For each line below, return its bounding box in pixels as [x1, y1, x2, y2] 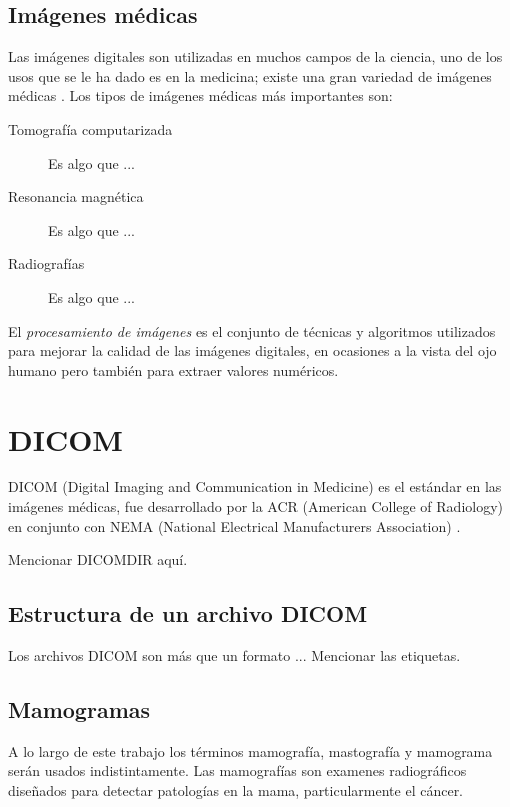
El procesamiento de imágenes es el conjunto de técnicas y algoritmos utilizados [8, 320, 496, 341]
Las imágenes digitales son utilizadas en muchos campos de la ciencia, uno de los [8, 46, 503, 67]
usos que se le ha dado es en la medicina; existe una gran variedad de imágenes [8, 65, 492, 86]
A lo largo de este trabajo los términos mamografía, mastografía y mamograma [8, 740, 493, 761]
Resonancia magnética [8, 186, 144, 207]
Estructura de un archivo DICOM [8, 598, 368, 629]
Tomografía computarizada [8, 118, 173, 139]
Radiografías [8, 253, 85, 274]
